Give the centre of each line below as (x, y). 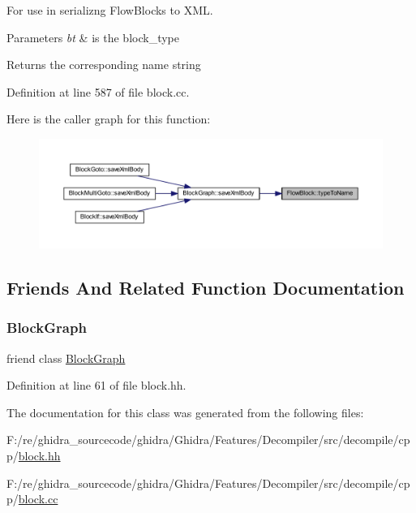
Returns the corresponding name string (104, 65)
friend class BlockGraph (66, 358)
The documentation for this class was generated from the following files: (185, 412)
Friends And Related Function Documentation (206, 287)
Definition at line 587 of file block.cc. (98, 91)
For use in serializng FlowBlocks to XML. (110, 10)
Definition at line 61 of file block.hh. (96, 385)
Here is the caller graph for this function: (109, 119)
